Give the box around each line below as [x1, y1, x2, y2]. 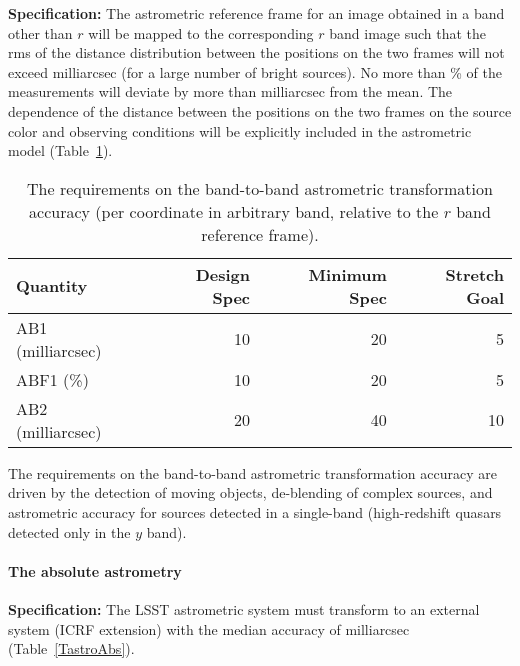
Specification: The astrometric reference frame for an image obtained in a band [8, 3, 505, 23]
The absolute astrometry [8, 560, 182, 581]
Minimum [308, 262, 387, 286]
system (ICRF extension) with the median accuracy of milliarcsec [8, 618, 410, 639]
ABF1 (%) [16, 367, 89, 391]
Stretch [445, 262, 504, 286]
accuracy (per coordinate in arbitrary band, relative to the [29, 199, 439, 223]
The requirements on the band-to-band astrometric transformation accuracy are [8, 462, 497, 483]
